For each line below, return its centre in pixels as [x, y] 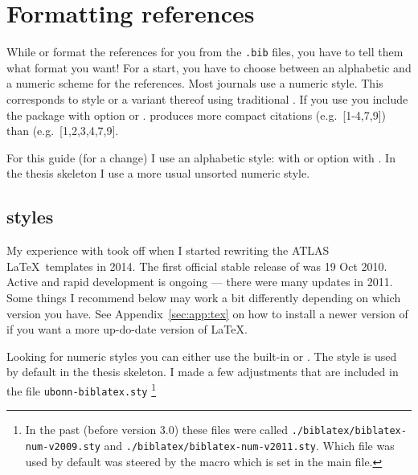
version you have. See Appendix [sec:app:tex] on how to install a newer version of [207, 313]
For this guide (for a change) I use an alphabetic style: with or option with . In [201, 157]
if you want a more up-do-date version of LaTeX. [127, 329]
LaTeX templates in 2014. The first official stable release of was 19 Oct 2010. [197, 266]
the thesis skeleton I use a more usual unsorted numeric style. [158, 173]
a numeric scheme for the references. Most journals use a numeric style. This [195, 83]
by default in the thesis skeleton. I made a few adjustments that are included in [203, 372]
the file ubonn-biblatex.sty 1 [82, 389]
